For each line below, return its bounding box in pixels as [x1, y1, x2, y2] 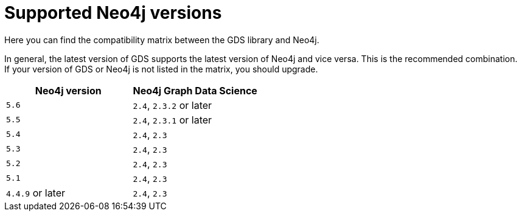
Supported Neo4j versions [4, 2, 222, 23]
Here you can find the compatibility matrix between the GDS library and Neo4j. [4, 34, 319, 45]
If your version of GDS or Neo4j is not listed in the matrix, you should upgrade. [4, 63, 318, 74]
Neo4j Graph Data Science [133, 84, 257, 97]
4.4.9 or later [6, 186, 66, 199]
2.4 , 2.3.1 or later [133, 113, 212, 126]
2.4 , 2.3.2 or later [133, 99, 212, 111]
